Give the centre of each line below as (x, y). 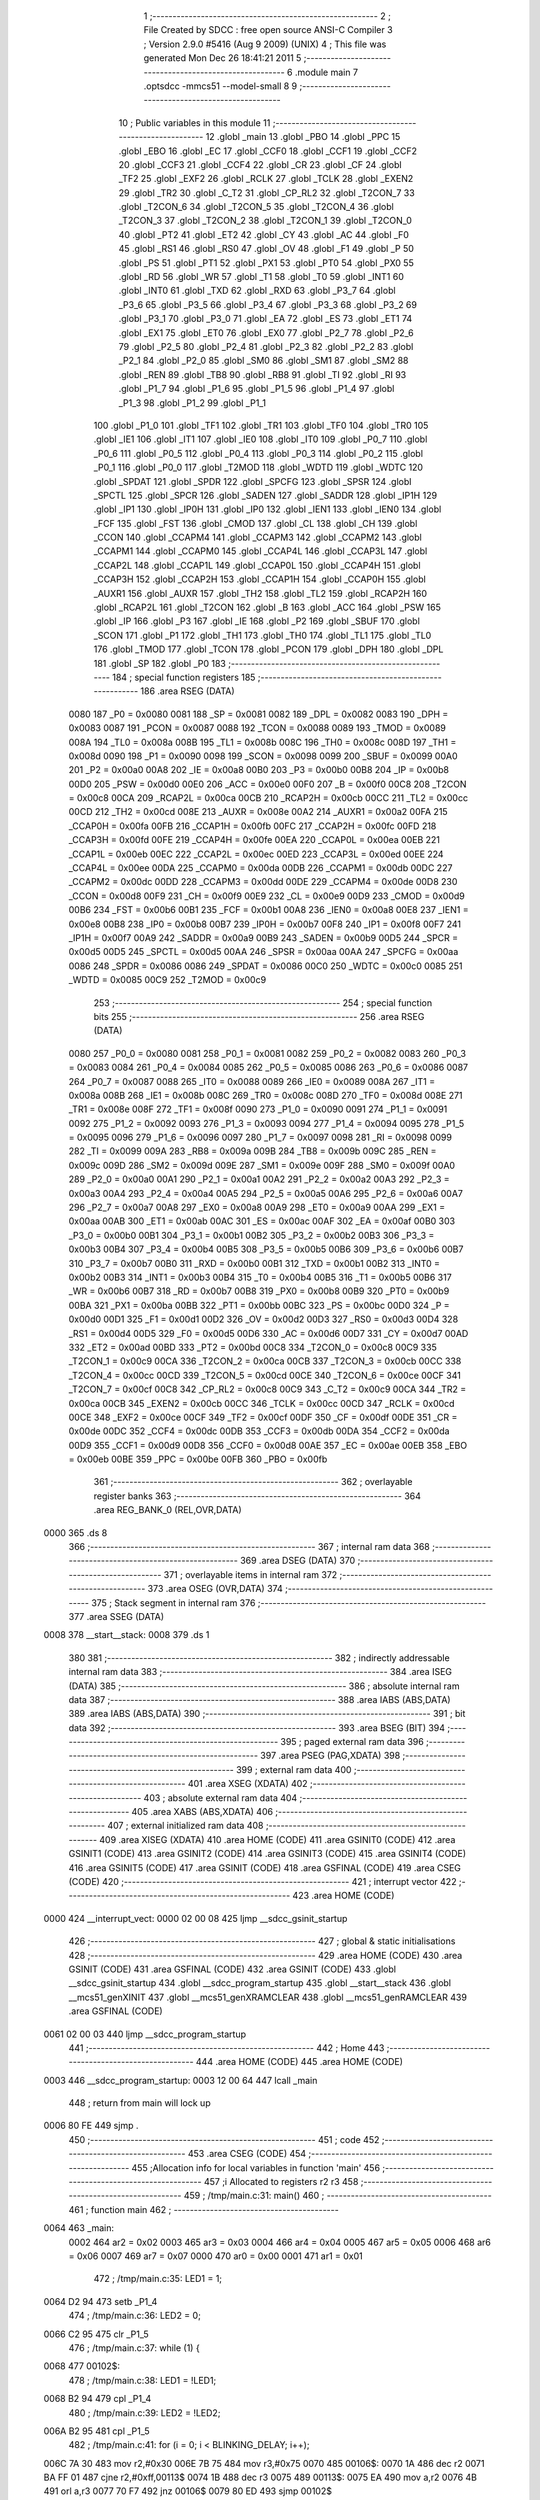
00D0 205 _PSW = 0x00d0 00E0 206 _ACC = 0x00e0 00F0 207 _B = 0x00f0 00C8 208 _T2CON (267, 784)
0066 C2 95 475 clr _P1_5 (96, 2334)
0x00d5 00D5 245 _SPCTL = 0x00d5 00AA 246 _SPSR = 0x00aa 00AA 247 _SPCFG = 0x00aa (263, 952)
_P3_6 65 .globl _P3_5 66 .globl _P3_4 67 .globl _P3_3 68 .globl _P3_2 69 (267, 304)
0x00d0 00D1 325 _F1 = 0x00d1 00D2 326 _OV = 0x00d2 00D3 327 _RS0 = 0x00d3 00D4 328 (263, 1319)
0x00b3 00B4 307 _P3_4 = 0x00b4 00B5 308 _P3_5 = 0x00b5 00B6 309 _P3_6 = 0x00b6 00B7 (266, 1249)
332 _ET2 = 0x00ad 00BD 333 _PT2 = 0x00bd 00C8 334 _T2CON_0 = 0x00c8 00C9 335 (252, 1347)
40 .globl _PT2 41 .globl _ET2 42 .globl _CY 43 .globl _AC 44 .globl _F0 (264, 234)
